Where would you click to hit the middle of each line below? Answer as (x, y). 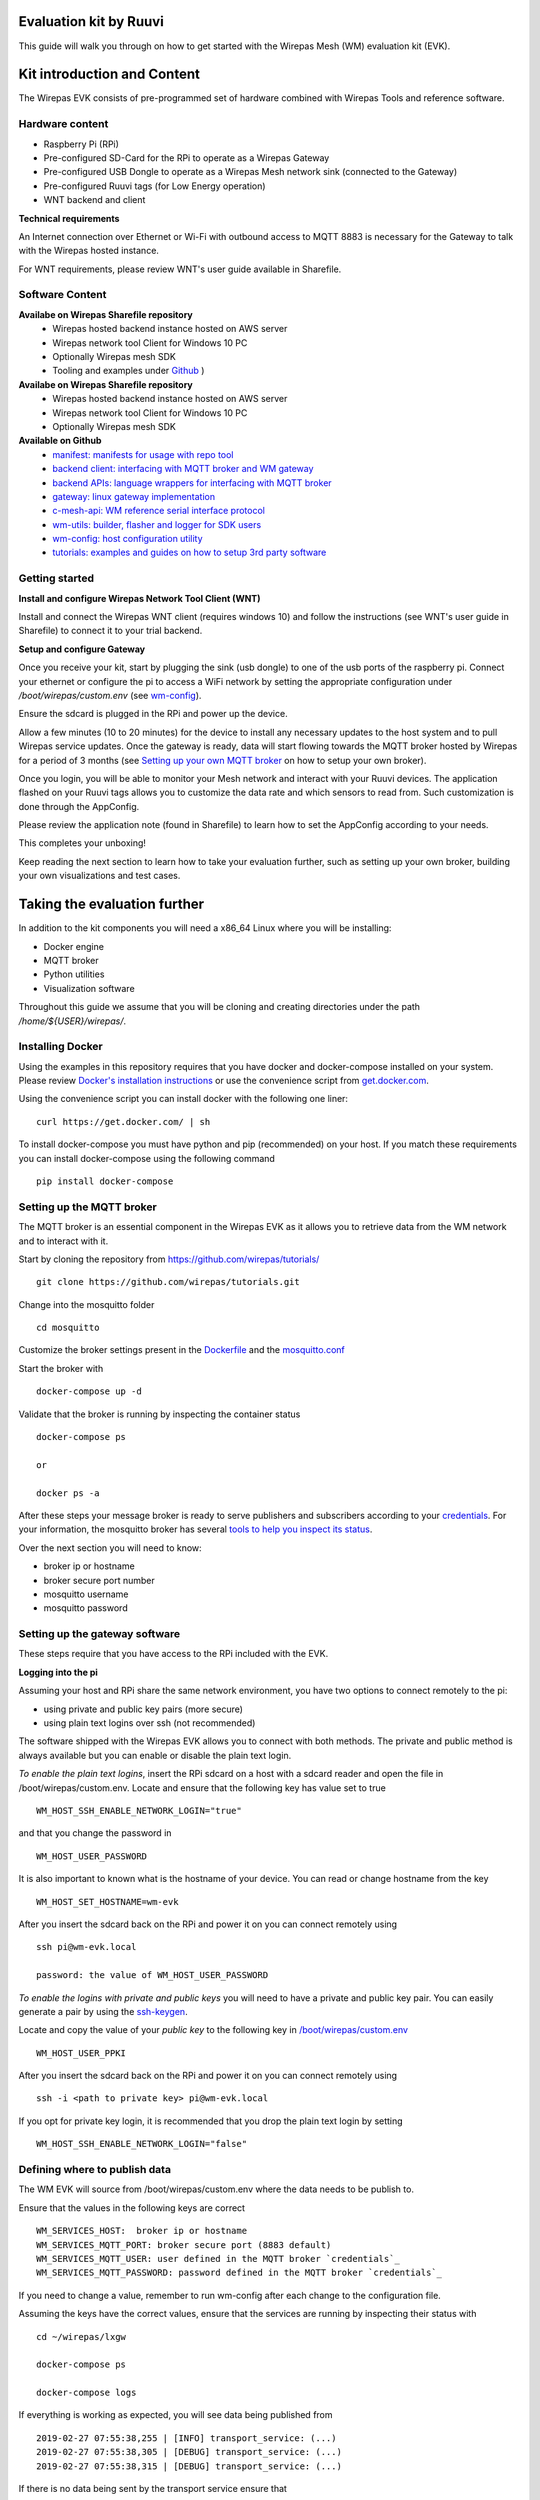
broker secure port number (99, 1580)
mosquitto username (86, 1594)
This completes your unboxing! (82, 843)
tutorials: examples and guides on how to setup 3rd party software (189, 552)
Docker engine (74, 946)
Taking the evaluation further (111, 904)
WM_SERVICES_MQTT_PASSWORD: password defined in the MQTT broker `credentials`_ (239, 2273)
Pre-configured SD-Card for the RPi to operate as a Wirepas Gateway (186, 157)
